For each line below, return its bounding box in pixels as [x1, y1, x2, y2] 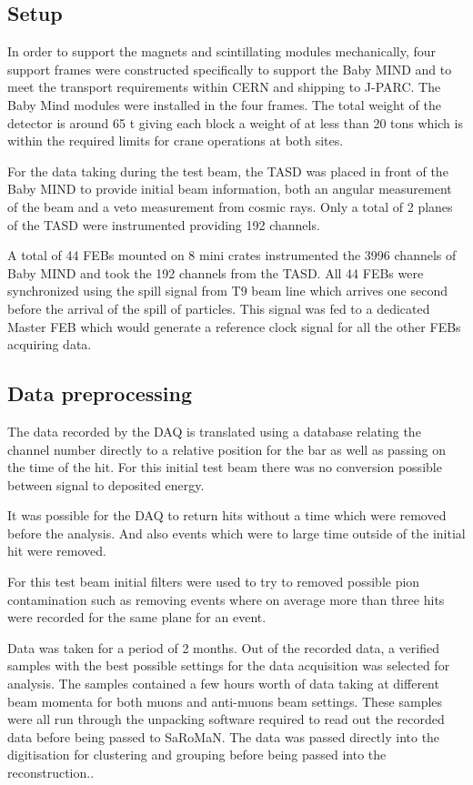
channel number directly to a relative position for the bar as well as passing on [7, 439, 447, 458]
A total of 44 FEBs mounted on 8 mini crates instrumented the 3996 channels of [7, 246, 457, 265]
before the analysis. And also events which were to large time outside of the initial [7, 523, 466, 542]
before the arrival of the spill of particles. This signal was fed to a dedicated [7, 298, 430, 317]
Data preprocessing [7, 379, 193, 408]
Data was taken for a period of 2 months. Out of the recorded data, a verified [7, 638, 439, 657]
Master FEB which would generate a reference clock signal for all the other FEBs [7, 317, 461, 336]
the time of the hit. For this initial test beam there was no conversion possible [7, 458, 442, 477]
